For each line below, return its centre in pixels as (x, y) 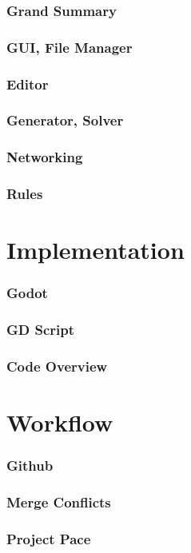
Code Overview (57, 366)
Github (30, 465)
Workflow (60, 422)
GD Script (41, 330)
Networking (45, 157)
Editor (28, 84)
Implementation (95, 250)
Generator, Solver (65, 120)
